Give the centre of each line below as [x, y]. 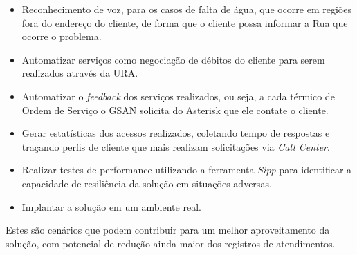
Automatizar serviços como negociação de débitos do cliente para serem [173, 59]
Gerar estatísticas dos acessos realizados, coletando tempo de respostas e [176, 133]
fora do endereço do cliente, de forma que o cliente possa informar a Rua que [185, 22]
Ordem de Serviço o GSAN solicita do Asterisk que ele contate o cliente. [175, 110]
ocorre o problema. [62, 36]
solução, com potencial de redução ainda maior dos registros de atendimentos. [171, 243]
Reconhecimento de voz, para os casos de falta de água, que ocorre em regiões [186, 9]
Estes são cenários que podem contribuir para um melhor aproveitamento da [168, 230]
